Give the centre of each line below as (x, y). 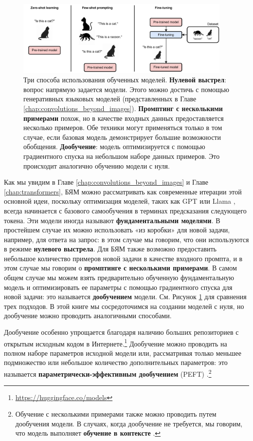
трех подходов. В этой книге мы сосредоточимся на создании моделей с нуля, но (124, 306)
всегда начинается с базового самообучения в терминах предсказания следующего (125, 210)
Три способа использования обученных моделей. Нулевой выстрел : (125, 80)
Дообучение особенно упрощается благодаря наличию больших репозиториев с (121, 332)
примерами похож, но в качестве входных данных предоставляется (124, 118)
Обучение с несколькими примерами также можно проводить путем (116, 413)
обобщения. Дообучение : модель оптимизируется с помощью (114, 146)
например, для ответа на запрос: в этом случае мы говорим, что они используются (126, 239)
